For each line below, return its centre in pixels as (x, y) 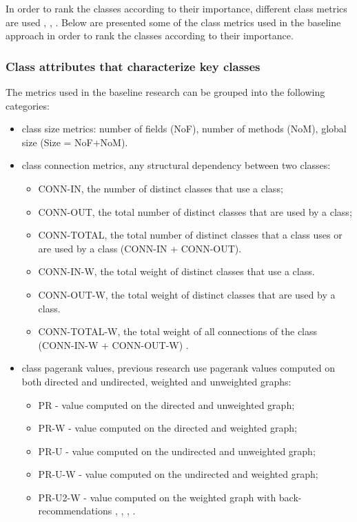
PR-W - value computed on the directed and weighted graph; (167, 428)
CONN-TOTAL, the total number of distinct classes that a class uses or (190, 235)
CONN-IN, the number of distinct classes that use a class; (161, 188)
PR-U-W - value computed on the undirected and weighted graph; (178, 474)
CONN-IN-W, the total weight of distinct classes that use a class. (176, 271)
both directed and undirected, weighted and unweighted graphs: (156, 381)
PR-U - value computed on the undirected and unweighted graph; (177, 451)
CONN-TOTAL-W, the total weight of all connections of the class (178, 331)
